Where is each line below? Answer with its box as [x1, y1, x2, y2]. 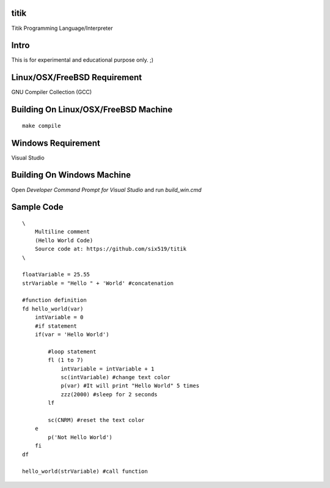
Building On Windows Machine [11, 170, 131, 180]
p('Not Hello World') [48, 434, 113, 440]
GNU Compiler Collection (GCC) [11, 89, 92, 96]
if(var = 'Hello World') [34, 331, 109, 338]
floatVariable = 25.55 [22, 271, 90, 278]
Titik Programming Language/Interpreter [11, 24, 113, 32]
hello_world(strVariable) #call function [22, 468, 148, 475]
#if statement [34, 322, 78, 330]
